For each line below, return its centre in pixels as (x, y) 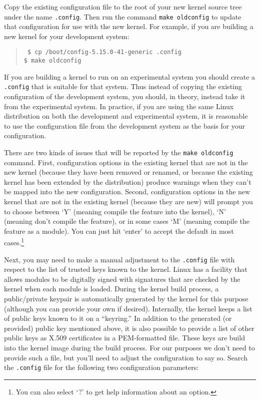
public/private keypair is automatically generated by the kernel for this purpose (126, 299)
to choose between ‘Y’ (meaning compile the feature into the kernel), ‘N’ (115, 211)
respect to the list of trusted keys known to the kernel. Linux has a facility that (126, 269)
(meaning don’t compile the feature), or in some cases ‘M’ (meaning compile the (127, 221)
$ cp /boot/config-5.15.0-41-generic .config (104, 52)
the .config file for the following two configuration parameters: (101, 367)
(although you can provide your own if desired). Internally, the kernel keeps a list (128, 308)
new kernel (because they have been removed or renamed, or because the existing (128, 172)
